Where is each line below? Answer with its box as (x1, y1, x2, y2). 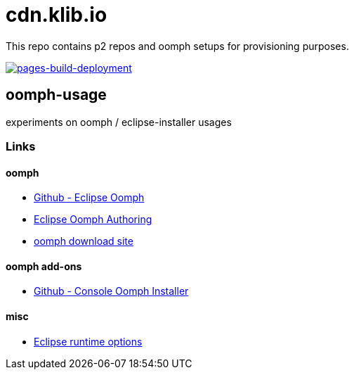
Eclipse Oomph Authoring (34, 213, 152, 226)
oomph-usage (6, 86, 107, 104)
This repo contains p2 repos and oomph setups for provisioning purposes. (6, 39, 349, 52)
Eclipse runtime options (34, 335, 143, 348)
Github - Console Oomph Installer (34, 285, 189, 298)
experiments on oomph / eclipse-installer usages (6, 115, 232, 128)
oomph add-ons (6, 260, 82, 272)
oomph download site (34, 235, 133, 248)
